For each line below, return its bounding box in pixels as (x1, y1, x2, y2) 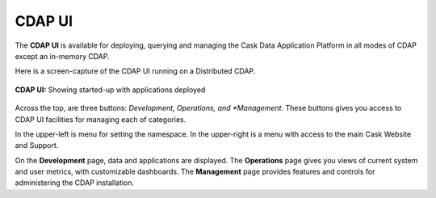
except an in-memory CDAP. (15, 51, 110, 61)
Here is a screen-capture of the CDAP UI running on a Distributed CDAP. (15, 66, 256, 76)
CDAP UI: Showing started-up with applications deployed (15, 85, 206, 95)
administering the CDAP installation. (15, 178, 135, 187)
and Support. (15, 141, 59, 150)
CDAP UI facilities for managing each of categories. (15, 114, 187, 124)
